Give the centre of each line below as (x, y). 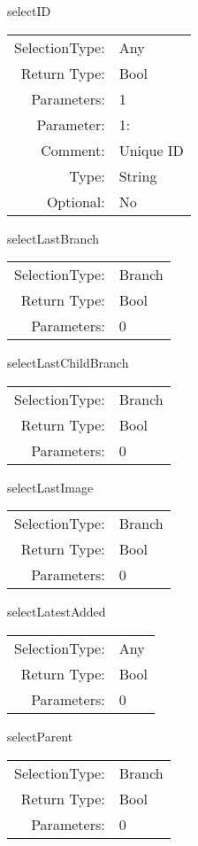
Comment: (73, 150)
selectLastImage (50, 487)
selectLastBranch (53, 238)
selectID (29, 11)
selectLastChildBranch (68, 363)
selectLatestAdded (57, 612)
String (138, 175)
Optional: (76, 201)
